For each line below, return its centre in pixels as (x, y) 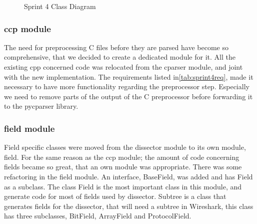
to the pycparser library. (41, 106)
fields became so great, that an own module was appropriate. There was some (123, 167)
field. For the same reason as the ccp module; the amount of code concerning (122, 157)
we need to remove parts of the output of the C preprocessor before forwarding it (128, 96)
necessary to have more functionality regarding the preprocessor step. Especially (127, 86)
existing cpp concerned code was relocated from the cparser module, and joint (123, 67)
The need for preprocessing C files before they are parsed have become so (116, 47)
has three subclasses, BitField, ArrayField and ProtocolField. (98, 216)
